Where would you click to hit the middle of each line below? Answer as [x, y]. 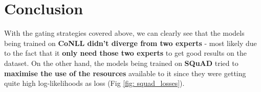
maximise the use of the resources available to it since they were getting [125, 73]
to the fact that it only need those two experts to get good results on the [125, 53]
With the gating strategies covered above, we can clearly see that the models [124, 33]
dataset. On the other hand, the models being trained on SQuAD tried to [121, 63]
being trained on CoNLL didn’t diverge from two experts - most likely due [130, 43]
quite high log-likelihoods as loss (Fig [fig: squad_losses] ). [94, 83]
